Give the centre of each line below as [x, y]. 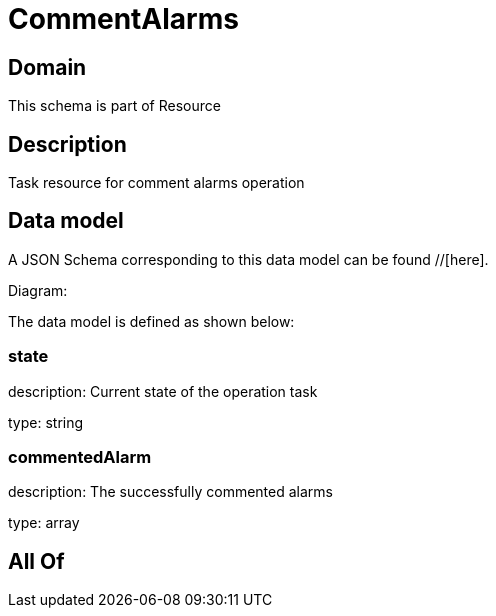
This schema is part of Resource [114, 106]
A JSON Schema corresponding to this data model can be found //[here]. [248, 259]
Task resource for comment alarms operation [156, 183]
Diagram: [38, 290]
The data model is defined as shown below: [151, 321]
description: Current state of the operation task [163, 391]
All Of [36, 561]
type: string [46, 422]
